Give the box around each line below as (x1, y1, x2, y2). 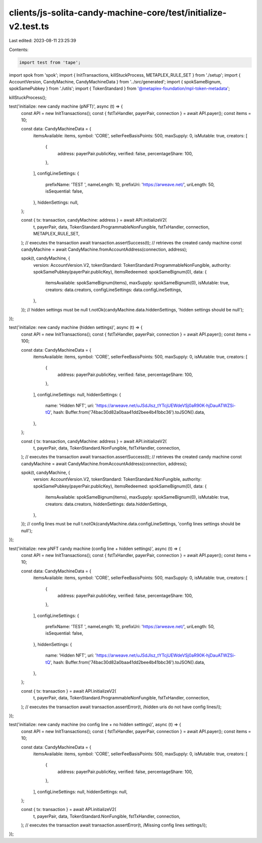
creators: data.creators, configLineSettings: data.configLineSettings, (45, 287, 182, 292)
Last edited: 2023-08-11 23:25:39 (9, 38, 76, 44)
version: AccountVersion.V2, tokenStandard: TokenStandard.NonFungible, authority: (33, 476, 202, 482)
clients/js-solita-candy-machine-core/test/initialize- (9, 7, 227, 18)
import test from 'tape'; (19, 60, 81, 65)
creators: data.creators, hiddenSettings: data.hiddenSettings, (45, 501, 167, 507)
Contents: (9, 47, 29, 52)
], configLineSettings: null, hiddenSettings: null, (33, 789, 128, 794)
